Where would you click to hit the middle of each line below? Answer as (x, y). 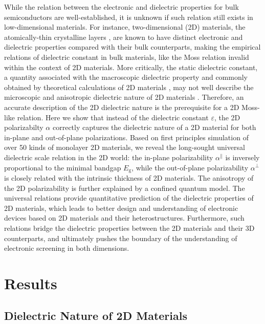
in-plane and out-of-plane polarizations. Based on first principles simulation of (126, 137)
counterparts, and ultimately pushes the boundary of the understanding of (121, 238)
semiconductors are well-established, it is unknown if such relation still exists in (129, 17)
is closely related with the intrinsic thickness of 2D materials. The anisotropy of (129, 177)
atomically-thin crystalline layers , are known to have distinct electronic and (124, 37)
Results (31, 283)
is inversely (242, 157)
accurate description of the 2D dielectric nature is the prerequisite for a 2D (122, 107)
